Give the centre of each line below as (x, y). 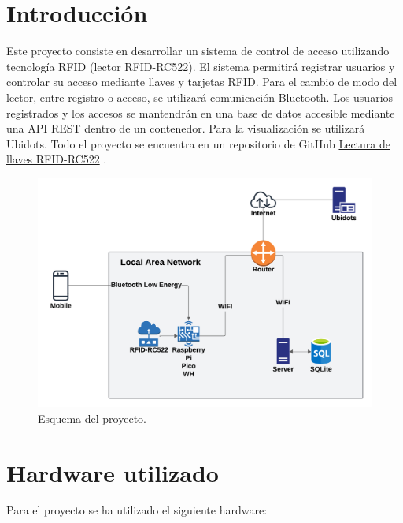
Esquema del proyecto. (92, 418)
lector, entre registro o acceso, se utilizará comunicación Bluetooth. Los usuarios (200, 97)
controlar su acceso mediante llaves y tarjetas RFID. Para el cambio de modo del (202, 82)
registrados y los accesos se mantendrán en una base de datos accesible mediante (201, 112)
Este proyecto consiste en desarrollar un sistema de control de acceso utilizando (198, 51)
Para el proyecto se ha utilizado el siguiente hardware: (137, 510)
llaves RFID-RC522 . (57, 159)
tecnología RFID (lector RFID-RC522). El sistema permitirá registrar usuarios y (201, 66)
